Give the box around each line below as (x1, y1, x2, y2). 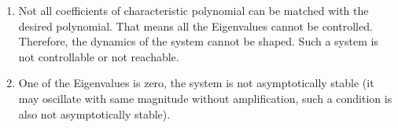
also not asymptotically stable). (18, 105, 171, 122)
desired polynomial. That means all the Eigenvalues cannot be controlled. (18, 17, 373, 34)
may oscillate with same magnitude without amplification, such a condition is (18, 90, 392, 106)
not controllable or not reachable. (18, 48, 179, 64)
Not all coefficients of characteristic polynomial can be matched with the (18, 2, 369, 18)
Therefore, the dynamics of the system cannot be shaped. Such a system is (18, 33, 378, 49)
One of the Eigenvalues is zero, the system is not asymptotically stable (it (18, 75, 374, 91)
